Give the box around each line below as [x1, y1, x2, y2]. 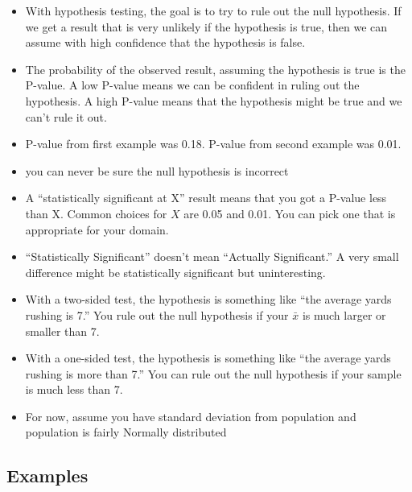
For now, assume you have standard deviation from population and [25, 407, 356, 424]
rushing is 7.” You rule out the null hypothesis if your [25, 306, 289, 323]
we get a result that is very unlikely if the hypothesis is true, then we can [25, 18, 388, 35]
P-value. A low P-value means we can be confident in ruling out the [25, 76, 360, 93]
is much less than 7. [25, 381, 123, 398]
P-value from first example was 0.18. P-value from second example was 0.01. [25, 135, 402, 152]
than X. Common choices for [25, 205, 167, 221]
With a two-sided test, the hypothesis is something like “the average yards [25, 291, 392, 308]
